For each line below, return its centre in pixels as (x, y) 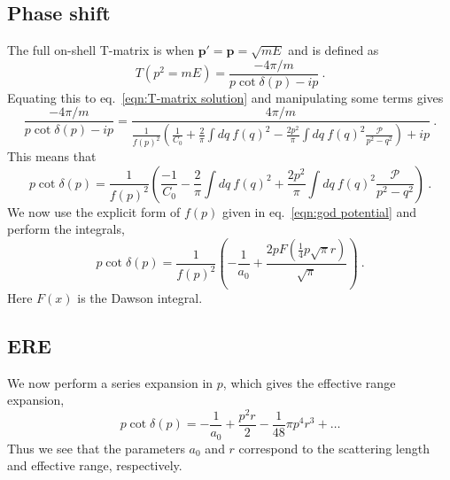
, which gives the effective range (309, 382)
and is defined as (334, 50)
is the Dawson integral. (140, 297)
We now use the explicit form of (94, 211)
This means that (52, 156)
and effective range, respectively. (95, 465)
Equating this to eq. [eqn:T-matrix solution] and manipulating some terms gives (225, 97)
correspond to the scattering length (334, 448)
